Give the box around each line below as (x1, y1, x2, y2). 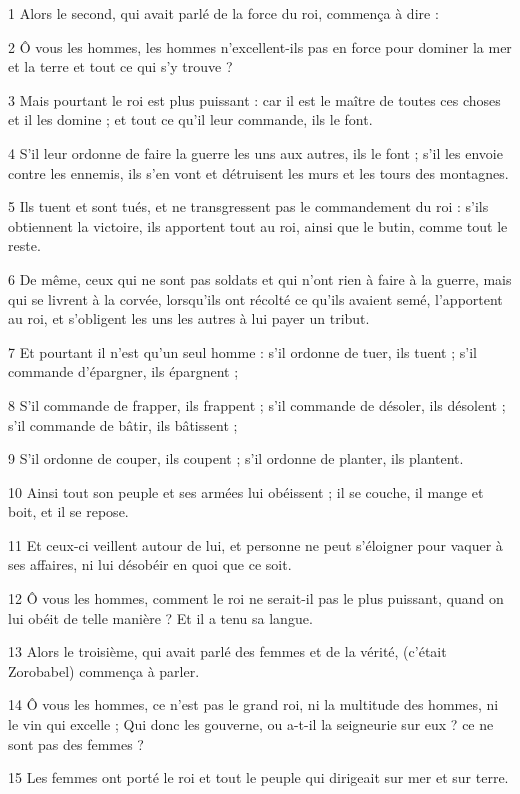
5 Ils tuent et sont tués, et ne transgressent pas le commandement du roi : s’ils (8, 196, 489, 217)
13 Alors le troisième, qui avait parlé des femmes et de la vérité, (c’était (8, 641, 447, 662)
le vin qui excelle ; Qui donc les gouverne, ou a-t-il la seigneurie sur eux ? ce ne (8, 714, 494, 735)
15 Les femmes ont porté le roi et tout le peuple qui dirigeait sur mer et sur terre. (8, 767, 509, 788)
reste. (8, 235, 41, 256)
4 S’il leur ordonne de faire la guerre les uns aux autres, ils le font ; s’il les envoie (8, 142, 503, 163)
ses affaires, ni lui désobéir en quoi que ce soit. (8, 554, 292, 575)
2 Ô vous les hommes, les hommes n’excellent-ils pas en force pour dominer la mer (8, 36, 512, 57)
